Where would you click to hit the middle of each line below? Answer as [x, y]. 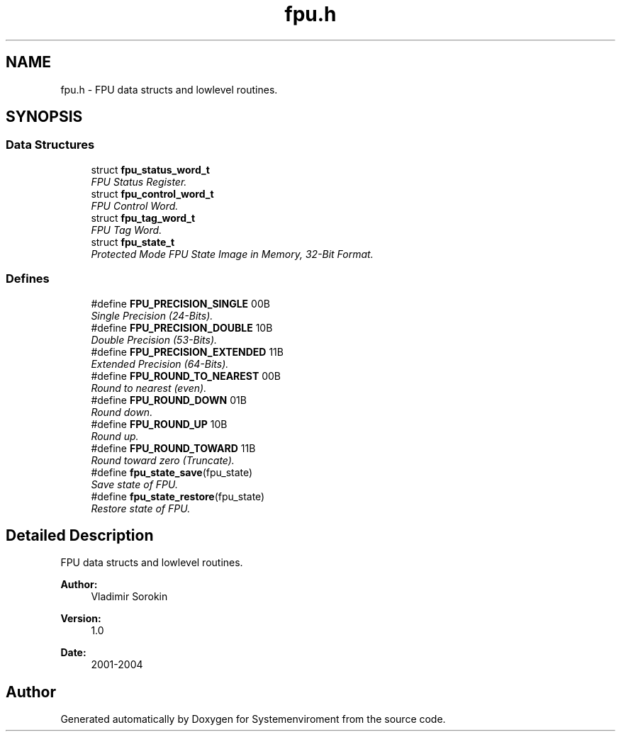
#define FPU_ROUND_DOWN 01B [169, 400]
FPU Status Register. [139, 181]
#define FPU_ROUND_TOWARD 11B [173, 448]
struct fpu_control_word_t [152, 193]
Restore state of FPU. [141, 508]
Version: [81, 619]
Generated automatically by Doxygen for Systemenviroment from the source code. [253, 719]
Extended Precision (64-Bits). [160, 364]
